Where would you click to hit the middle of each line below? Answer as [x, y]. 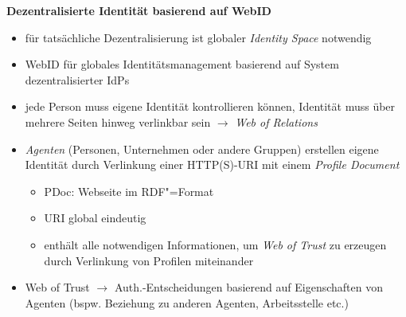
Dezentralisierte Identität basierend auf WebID [139, 10]
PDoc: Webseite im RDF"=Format [129, 191]
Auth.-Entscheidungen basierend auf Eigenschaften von [248, 287]
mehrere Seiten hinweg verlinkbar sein [118, 121]
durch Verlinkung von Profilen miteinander [149, 260]
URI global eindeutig [95, 218]
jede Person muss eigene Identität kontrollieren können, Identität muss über [210, 106]
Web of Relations [276, 121]
